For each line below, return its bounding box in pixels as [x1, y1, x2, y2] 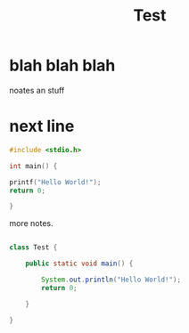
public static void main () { [25, 259, 134, 268]
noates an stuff [9, 85, 65, 95]
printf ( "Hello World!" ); [9, 177, 102, 187]
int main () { [9, 161, 58, 170]
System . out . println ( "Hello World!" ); [41, 275, 181, 284]
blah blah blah [9, 55, 116, 76]
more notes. [9, 218, 53, 229]
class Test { [9, 243, 58, 252]
